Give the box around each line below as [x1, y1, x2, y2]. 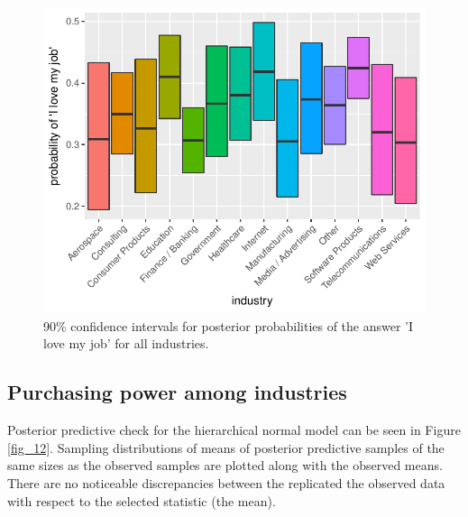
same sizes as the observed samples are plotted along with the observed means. [7, 456, 443, 475]
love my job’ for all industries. [43, 334, 209, 353]
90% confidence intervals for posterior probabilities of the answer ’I [43, 316, 414, 335]
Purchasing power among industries [7, 378, 347, 406]
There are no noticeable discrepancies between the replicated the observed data [7, 473, 445, 492]
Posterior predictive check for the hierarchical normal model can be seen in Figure [7, 420, 461, 439]
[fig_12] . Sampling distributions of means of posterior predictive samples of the [7, 438, 445, 457]
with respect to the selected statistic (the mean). [7, 491, 276, 510]
